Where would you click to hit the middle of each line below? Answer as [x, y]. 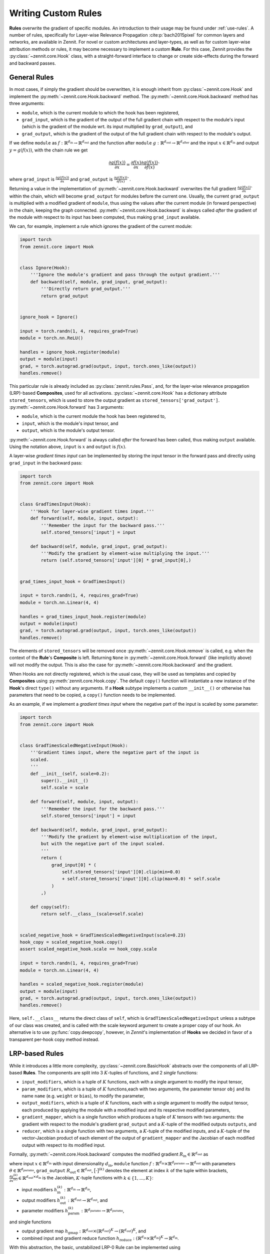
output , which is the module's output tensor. [68, 430]
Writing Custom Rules [55, 13]
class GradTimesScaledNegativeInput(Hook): [74, 746]
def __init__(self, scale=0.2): [70, 773]
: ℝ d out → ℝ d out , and [88, 1200]
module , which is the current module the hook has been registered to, [94, 416]
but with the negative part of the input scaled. [103, 844]
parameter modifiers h [45, 1211]
